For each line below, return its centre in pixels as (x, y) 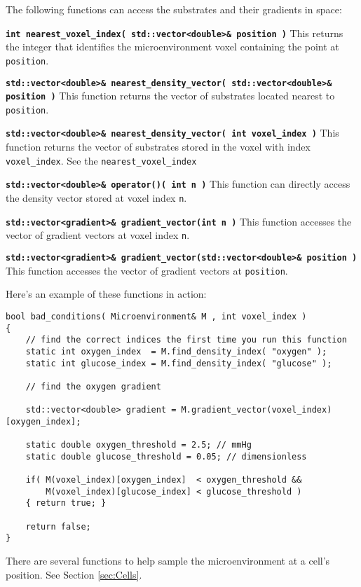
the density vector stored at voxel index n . (96, 198)
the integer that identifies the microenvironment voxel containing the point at (172, 47)
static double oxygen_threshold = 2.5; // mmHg (138, 445)
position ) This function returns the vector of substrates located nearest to (170, 96)
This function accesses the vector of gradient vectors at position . (147, 270)
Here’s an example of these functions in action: (106, 294)
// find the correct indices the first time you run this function (186, 340)
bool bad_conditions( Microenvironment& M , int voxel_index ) (156, 316)
